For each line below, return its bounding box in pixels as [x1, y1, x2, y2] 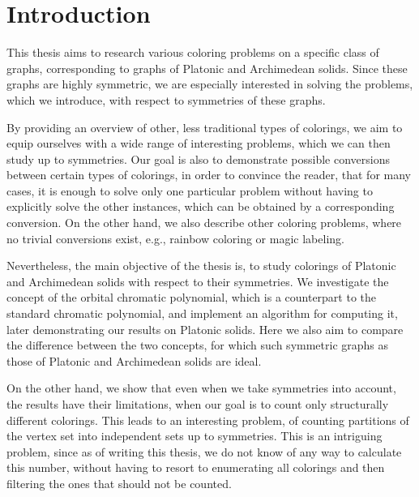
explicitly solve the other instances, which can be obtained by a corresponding [6, 198, 395, 215]
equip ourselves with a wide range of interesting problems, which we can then [6, 135, 391, 152]
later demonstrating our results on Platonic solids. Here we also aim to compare [6, 320, 404, 337]
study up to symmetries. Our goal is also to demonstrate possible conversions [6, 150, 391, 167]
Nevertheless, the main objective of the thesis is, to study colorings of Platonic [6, 257, 396, 274]
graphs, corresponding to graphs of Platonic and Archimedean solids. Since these [6, 59, 408, 76]
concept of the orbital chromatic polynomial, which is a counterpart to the [6, 289, 377, 306]
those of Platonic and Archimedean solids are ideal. [6, 352, 262, 369]
